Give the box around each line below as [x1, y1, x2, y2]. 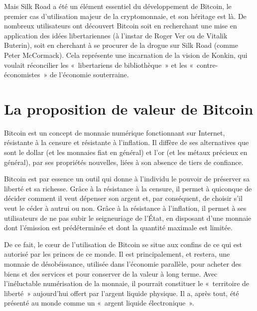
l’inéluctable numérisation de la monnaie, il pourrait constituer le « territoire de [4, 278, 250, 289]
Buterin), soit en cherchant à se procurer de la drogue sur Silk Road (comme [4, 40, 238, 50]
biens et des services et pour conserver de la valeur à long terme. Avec [4, 268, 218, 279]
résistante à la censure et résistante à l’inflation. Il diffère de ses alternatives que [4, 137, 249, 148]
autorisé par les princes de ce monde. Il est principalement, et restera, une [4, 249, 230, 259]
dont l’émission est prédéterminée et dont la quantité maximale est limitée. [4, 222, 233, 233]
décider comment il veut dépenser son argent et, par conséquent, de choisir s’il [4, 193, 243, 203]
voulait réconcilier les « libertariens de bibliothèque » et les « [4, 59, 193, 70]
